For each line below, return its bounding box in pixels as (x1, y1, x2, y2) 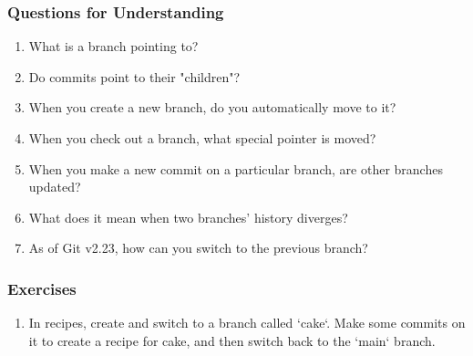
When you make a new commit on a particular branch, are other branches (28, 159, 443, 178)
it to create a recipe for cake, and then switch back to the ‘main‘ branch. (28, 330, 436, 350)
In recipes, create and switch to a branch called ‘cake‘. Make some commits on (28, 313, 466, 332)
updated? (28, 177, 81, 196)
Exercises (7, 277, 77, 299)
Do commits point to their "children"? (28, 67, 241, 86)
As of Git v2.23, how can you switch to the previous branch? (28, 238, 368, 257)
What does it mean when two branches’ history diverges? (28, 207, 348, 226)
